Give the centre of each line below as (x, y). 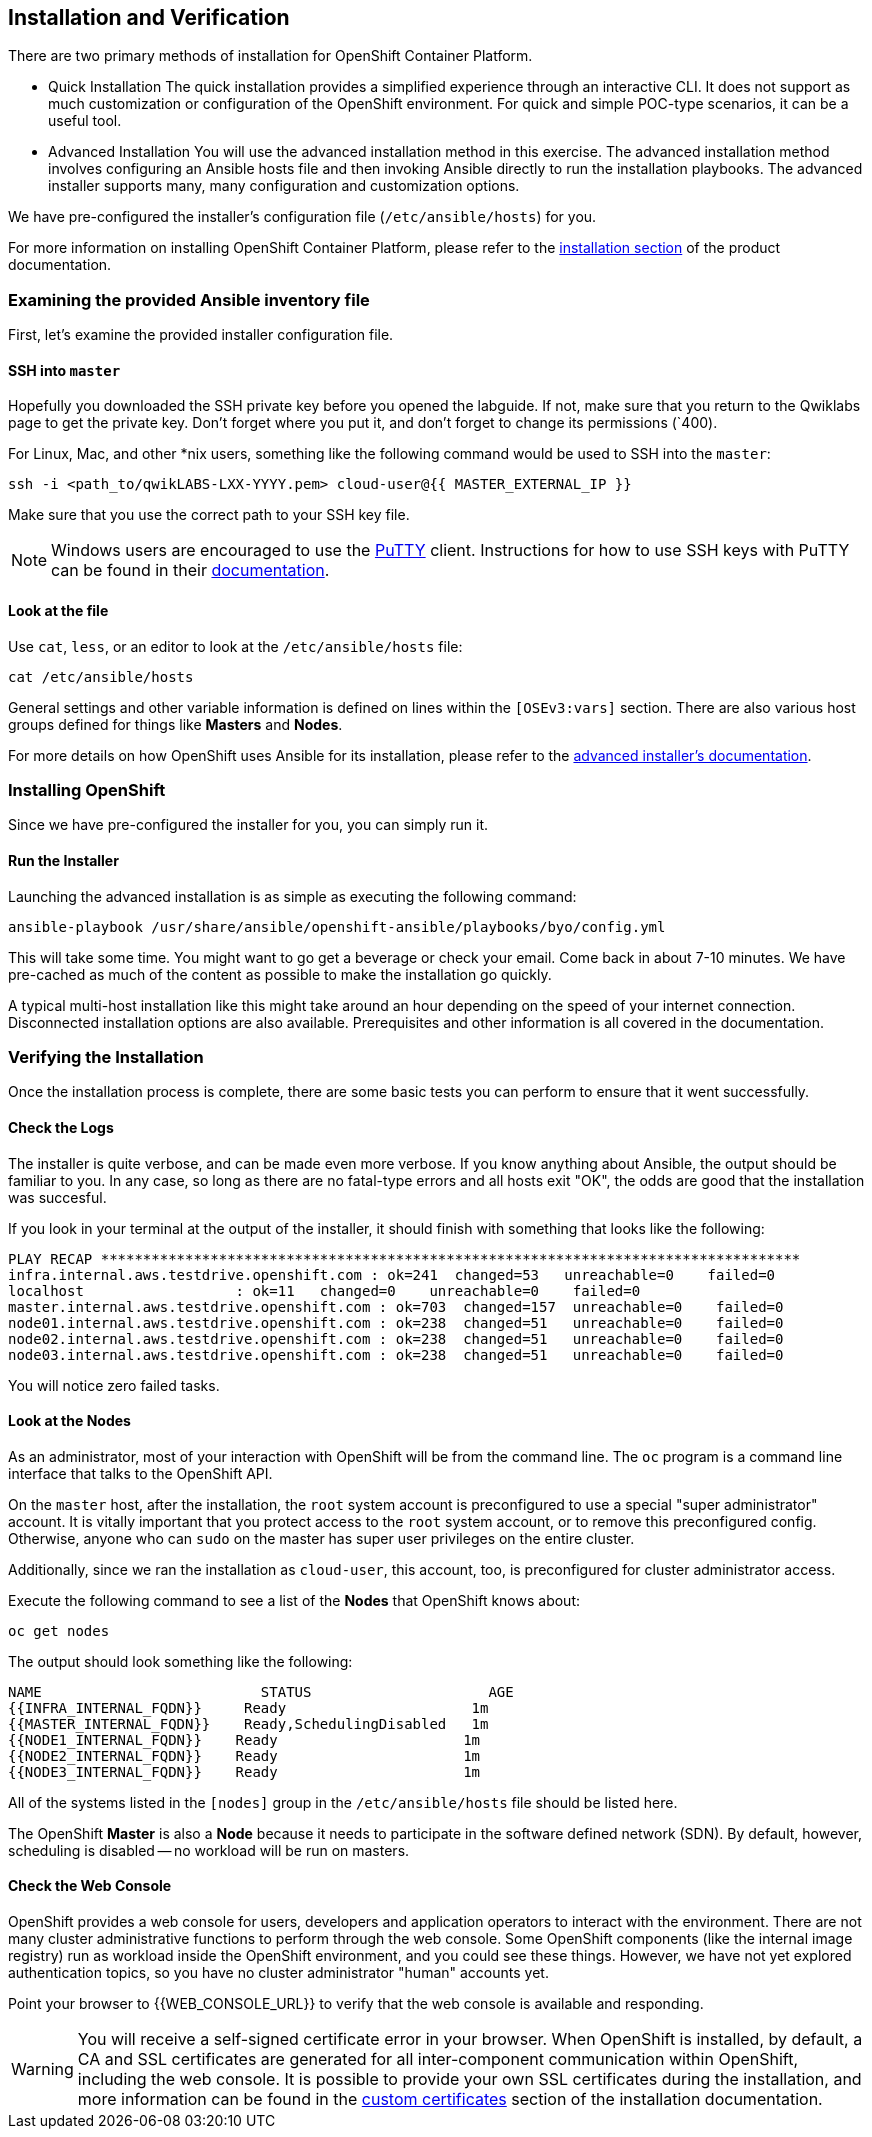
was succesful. (57, 1197)
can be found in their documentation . (190, 570)
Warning (42, 2068)
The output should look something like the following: (180, 1661)
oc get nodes (59, 1630)
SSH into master (64, 370)
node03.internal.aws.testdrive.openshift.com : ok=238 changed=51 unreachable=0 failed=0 (396, 1354)
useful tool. (85, 121)
